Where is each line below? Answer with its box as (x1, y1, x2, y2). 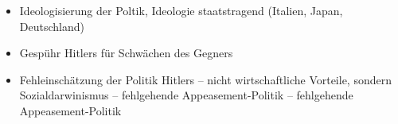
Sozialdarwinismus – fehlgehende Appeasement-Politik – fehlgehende (19, 87, 353, 103)
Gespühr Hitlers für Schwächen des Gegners (19, 45, 233, 61)
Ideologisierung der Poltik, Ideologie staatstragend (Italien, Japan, (19, 2, 343, 18)
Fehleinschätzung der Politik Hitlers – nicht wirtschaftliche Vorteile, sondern (19, 71, 392, 87)
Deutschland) (19, 17, 84, 34)
